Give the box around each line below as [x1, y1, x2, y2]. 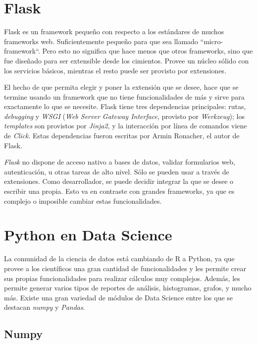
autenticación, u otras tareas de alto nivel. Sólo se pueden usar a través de [4, 166, 229, 176]
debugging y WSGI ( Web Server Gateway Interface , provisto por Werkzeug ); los [4, 111, 245, 121]
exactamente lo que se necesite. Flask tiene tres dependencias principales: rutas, [4, 101, 246, 112]
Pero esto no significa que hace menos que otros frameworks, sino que [42, 46, 253, 56]
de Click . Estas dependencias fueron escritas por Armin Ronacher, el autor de [4, 130, 240, 141]
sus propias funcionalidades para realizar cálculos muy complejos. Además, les [4, 273, 240, 283]
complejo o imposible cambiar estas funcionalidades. [4, 195, 162, 206]
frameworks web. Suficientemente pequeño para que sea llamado [4, 36, 198, 46]
